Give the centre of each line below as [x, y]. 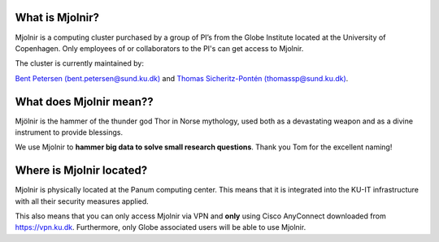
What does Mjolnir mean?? [84, 102]
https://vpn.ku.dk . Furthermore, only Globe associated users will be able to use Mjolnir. [161, 227]
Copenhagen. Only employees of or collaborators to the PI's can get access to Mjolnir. [159, 48]
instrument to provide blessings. [69, 132]
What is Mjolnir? [57, 17]
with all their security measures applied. [82, 201]
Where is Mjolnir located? [81, 171]
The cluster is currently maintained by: [79, 63]
